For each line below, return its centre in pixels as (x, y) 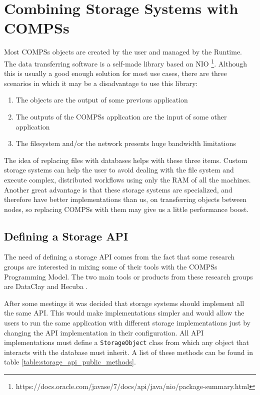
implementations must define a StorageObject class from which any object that (127, 342)
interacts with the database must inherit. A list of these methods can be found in (128, 352)
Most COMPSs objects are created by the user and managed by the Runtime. (123, 52)
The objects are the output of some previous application (102, 100)
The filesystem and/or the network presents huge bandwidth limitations (126, 143)
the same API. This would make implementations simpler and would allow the (124, 313)
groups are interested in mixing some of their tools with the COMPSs (111, 267)
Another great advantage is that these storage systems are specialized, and (118, 189)
